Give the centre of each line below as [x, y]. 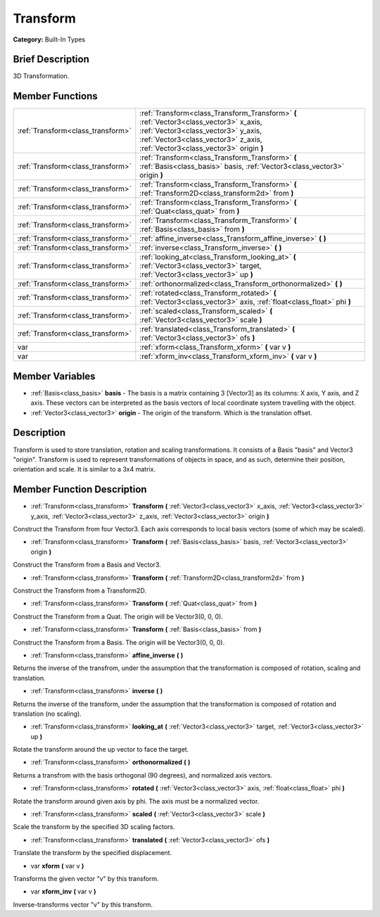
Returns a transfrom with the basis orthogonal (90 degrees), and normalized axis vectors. [142, 775]
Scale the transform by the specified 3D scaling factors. [94, 827]
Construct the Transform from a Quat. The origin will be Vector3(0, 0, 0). [118, 616]
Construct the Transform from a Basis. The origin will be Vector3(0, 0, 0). [119, 642]
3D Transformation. [41, 76]
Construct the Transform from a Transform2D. [80, 590]
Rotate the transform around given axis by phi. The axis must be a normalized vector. [136, 801]
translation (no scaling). [47, 714]
